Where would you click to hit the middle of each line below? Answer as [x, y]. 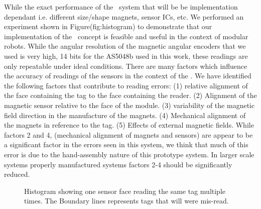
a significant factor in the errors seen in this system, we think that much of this [126, 144]
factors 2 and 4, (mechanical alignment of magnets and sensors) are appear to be [128, 134]
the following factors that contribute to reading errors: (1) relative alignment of [126, 85]
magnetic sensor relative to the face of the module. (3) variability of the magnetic [129, 105]
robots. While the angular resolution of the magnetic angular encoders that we [125, 46]
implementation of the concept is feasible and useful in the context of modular [126, 36]
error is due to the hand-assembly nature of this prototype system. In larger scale [129, 154]
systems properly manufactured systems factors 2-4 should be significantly [118, 164]
